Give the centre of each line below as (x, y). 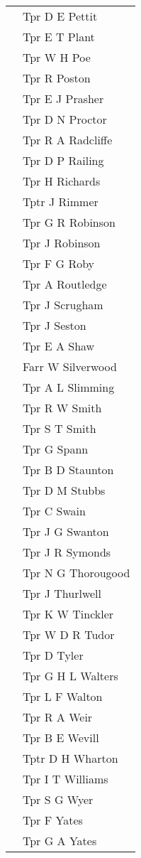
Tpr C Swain (54, 511)
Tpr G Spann (56, 449)
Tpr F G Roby (59, 263)
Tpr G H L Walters (70, 676)
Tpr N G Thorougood (77, 573)
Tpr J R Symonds (67, 552)
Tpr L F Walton (63, 696)
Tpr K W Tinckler (68, 614)
